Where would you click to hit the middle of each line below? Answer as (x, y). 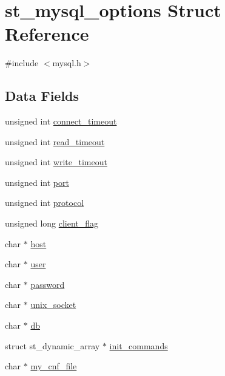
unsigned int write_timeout (56, 162)
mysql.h (67, 63)
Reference (47, 34)
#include (22, 63)
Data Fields (42, 96)
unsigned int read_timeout (55, 141)
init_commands (139, 345)
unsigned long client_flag (52, 223)
